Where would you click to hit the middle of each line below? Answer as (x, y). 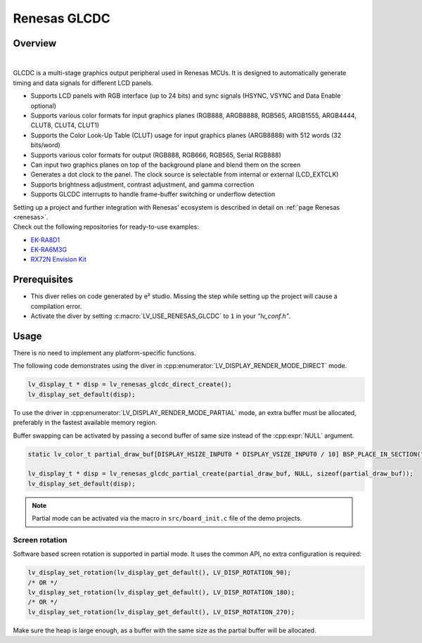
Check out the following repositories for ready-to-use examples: (106, 227)
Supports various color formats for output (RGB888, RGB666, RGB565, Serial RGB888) (156, 155)
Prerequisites (43, 280)
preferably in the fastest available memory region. (85, 423)
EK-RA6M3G (49, 250)
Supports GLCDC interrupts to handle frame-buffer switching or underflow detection (153, 194)
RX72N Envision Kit (59, 260)
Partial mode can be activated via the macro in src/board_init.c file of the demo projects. (167, 518)
